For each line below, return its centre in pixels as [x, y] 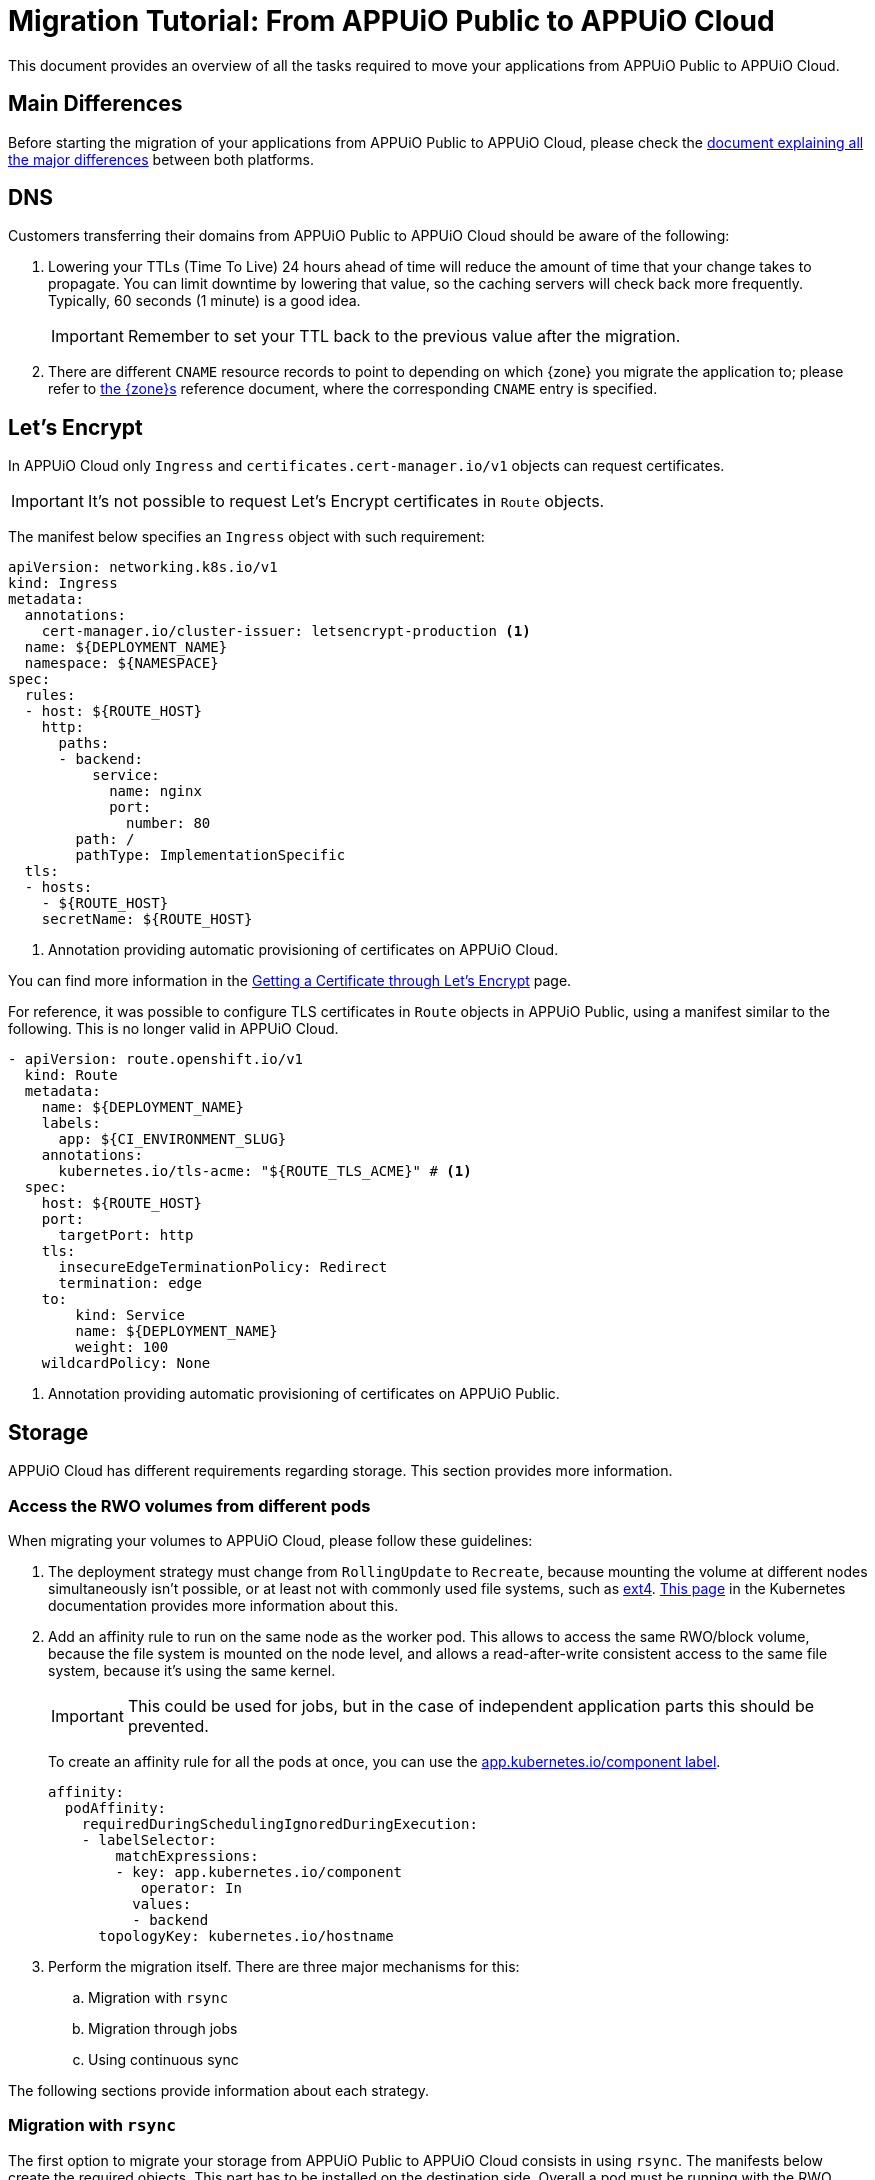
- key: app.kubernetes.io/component [259, 1871]
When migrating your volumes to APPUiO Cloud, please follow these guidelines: [270, 1540]
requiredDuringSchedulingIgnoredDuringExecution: [279, 1823]
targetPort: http [126, 1235]
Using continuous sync [163, 2059]
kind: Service [130, 1315]
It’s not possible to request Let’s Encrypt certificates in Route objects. [346, 501]
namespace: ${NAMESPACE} [121, 663]
